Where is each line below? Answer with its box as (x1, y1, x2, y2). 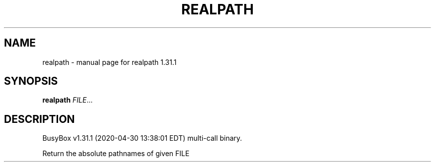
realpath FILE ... (42, 96, 93, 105)
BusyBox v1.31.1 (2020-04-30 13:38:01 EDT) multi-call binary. (42, 134, 242, 143)
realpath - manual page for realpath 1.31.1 (42, 57, 177, 66)
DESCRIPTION (4, 112, 75, 125)
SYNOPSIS (4, 75, 58, 88)
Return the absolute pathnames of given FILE (42, 149, 190, 158)
